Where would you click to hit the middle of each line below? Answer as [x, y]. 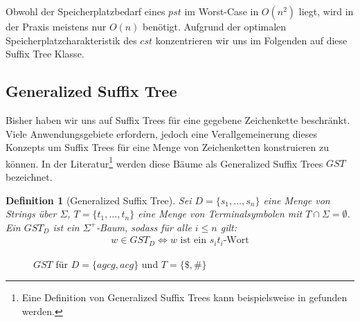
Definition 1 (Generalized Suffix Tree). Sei [99, 200]
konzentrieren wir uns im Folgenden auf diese [251, 40]
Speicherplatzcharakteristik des [71, 40]
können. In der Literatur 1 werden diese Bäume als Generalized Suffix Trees [164, 162]
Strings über [31, 214]
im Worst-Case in [222, 11]
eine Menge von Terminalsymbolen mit [220, 214]
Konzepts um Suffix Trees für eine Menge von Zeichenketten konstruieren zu [168, 147]
